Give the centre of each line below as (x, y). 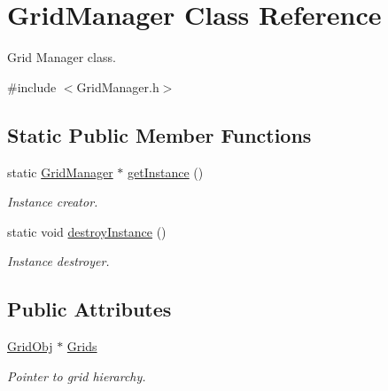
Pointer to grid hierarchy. (77, 375)
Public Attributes (89, 309)
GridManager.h (118, 86)
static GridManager (60, 172)
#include (32, 86)
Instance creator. (53, 202)
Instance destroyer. (58, 261)
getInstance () (166, 172)
